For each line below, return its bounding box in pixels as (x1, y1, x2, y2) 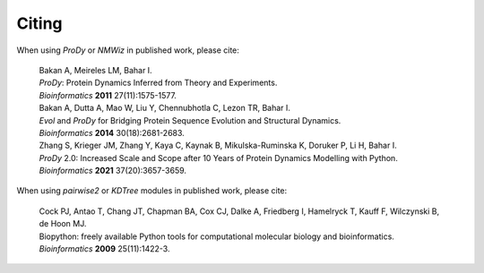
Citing (16, 13, 63, 33)
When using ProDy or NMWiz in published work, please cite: (16, 45, 239, 55)
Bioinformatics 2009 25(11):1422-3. (39, 243, 170, 254)
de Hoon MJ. (39, 218, 87, 229)
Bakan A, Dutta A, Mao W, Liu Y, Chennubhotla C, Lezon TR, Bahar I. (39, 103, 291, 114)
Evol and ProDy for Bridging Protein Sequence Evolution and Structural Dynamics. (39, 115, 341, 125)
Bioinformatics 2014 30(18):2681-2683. (39, 127, 186, 138)
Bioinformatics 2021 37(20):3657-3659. (39, 166, 187, 176)
